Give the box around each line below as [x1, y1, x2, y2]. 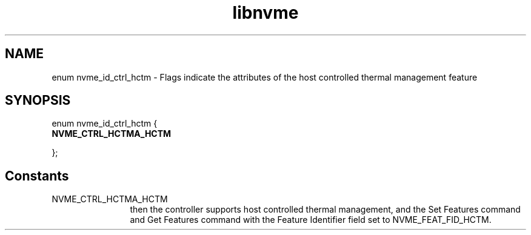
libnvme [232, 2, 299, 23]
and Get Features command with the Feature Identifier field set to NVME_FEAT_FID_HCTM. [130, 214, 492, 225]
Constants [5, 168, 69, 184]
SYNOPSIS [5, 93, 71, 108]
